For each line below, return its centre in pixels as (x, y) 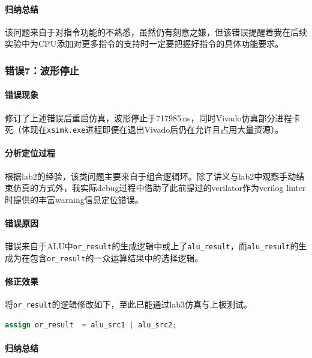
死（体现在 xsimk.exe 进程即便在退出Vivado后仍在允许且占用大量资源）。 (144, 129)
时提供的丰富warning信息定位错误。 (74, 199)
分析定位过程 (30, 153)
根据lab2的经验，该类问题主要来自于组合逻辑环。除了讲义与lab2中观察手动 (151, 176)
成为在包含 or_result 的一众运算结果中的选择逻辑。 (104, 257)
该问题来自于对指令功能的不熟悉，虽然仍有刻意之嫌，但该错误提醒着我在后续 (156, 32)
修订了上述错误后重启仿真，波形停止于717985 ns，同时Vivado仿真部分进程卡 (153, 117)
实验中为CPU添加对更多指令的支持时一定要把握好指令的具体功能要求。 (144, 44)
